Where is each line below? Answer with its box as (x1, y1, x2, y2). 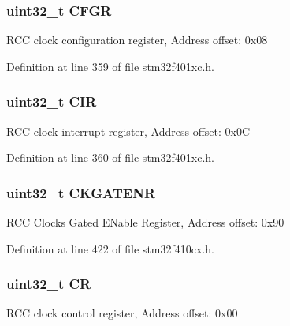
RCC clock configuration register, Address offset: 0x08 (6, 32, 268, 48)
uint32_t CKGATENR (6, 182, 156, 202)
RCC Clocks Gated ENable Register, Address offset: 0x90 (6, 214, 284, 230)
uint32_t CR (6, 274, 91, 294)
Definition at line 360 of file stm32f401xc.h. (6, 149, 214, 166)
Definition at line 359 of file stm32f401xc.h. (6, 58, 214, 74)
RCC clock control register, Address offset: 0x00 (6, 305, 238, 321)
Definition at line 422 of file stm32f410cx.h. (6, 240, 214, 257)
